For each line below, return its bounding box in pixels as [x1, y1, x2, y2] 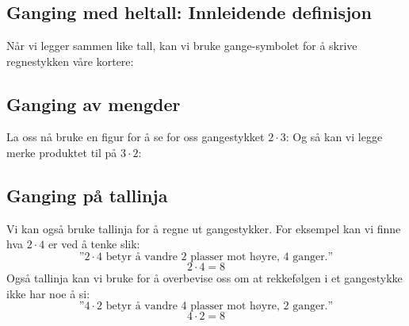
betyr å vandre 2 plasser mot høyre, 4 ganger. [105, 251, 328, 263]
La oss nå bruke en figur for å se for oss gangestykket [6, 128, 265, 145]
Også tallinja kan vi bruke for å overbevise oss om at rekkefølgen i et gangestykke [6, 269, 403, 286]
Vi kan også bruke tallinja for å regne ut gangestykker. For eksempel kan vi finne [6, 220, 401, 236]
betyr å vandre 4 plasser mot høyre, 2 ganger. [105, 301, 328, 313]
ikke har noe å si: [6, 285, 90, 301]
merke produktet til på [6, 144, 117, 160]
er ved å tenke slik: [48, 236, 140, 252]
